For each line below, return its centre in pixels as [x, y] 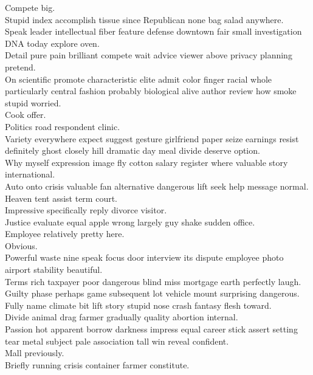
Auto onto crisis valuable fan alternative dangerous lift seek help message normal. [157, 186]
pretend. [20, 67]
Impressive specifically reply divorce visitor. [86, 210]
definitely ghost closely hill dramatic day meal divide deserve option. [132, 150]
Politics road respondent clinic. [63, 126]
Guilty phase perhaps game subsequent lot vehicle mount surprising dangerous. [152, 293]
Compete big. [30, 7]
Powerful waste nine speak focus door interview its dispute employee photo [144, 257]
